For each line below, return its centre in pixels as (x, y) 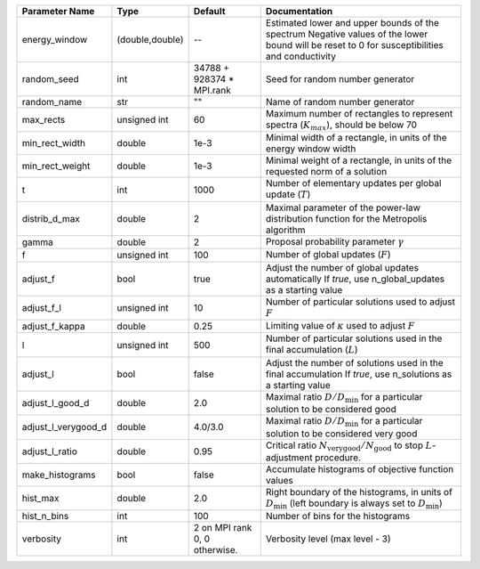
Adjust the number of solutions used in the (354, 362)
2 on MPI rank (223, 528)
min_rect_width (54, 143)
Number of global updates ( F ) (328, 255)
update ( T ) (288, 194)
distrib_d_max (51, 218)
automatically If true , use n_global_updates (355, 279)
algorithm (285, 230)
